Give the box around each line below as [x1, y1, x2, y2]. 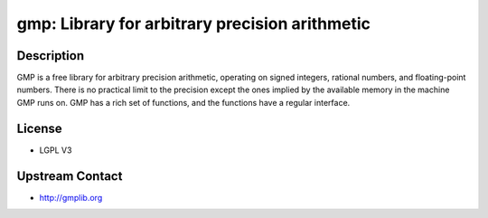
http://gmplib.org [39, 192, 103, 203]
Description [16, 48, 85, 63]
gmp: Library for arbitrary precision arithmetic [16, 14, 371, 33]
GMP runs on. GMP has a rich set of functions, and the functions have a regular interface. [16, 97, 351, 108]
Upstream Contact [16, 168, 123, 184]
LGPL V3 [39, 145, 72, 156]
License [16, 120, 62, 136]
